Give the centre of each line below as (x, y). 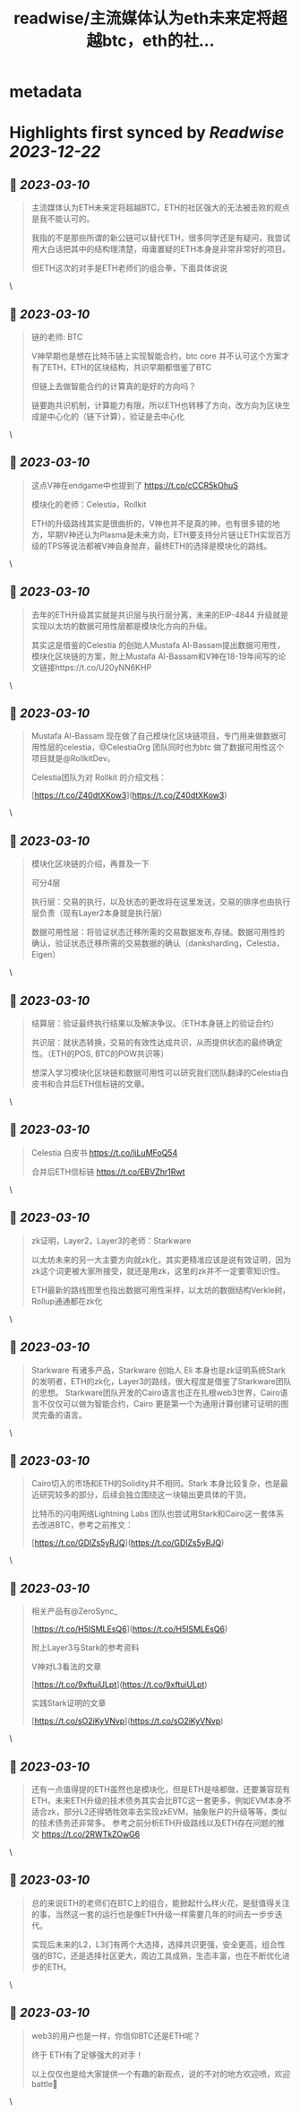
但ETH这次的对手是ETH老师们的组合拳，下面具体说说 (129, 268)
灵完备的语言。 (59, 1415)
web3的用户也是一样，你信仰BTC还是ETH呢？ (116, 2035)
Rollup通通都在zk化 (67, 1301)
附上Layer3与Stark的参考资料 (85, 1648)
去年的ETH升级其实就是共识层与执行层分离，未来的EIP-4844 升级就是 (160, 614)
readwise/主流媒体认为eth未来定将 (142, 18)
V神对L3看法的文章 (66, 1667)
